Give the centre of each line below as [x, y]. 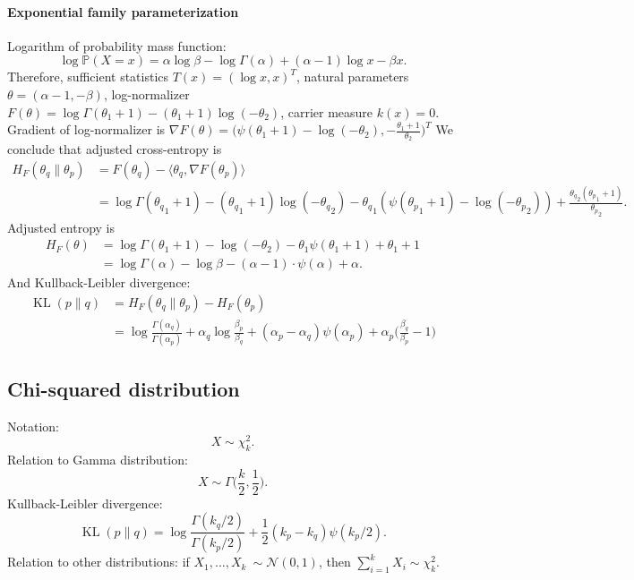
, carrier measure [327, 111]
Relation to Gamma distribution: [98, 460]
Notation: [33, 426]
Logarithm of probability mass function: [117, 45]
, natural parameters [352, 77]
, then [334, 562]
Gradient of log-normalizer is [86, 129]
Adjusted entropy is [61, 227]
